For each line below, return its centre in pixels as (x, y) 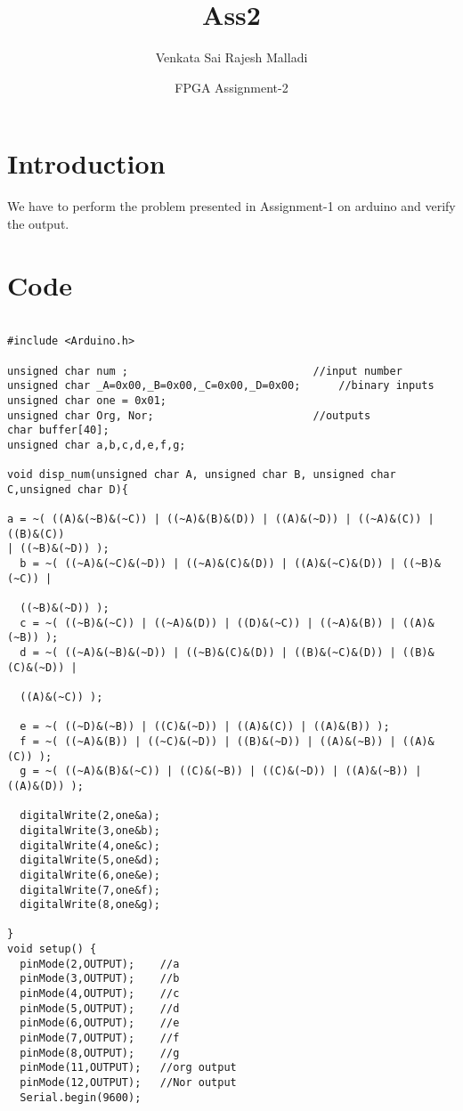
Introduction (86, 163)
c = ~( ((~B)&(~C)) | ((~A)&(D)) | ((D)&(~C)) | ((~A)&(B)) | (208, 623)
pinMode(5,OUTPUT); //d (100, 1008)
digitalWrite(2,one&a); (90, 816)
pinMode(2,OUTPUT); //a (100, 964)
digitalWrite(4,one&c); (90, 845)
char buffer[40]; (58, 430)
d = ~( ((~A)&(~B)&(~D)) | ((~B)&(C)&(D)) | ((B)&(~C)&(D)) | (208, 653)
